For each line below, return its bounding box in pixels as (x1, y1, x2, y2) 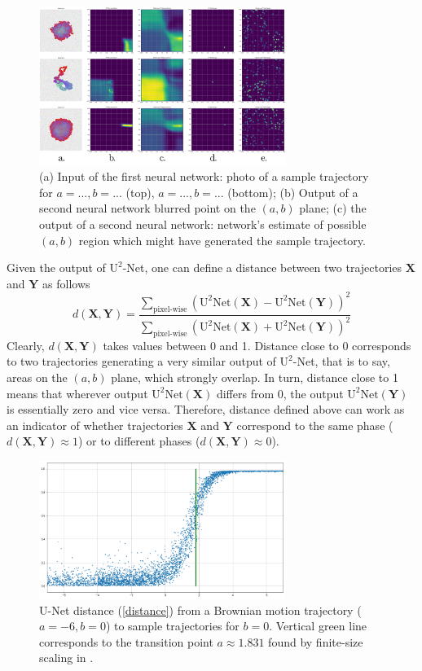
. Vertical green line (269, 617, 367, 634)
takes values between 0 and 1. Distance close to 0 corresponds (103, 336, 411, 353)
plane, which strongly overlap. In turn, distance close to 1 (111, 368, 398, 385)
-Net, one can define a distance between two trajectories (122, 259, 402, 276)
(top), (125, 183, 155, 200)
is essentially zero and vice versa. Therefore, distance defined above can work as (7, 401, 405, 418)
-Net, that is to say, (292, 353, 390, 370)
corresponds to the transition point (39, 633, 213, 650)
